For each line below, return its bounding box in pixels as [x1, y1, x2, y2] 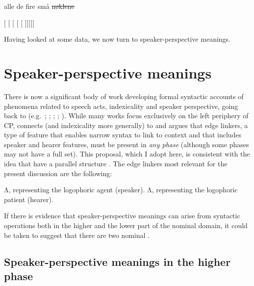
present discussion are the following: [4, 168, 112, 178]
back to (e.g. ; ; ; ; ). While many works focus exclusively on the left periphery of [4, 110, 249, 121]
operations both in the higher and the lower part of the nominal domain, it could [4, 220, 248, 231]
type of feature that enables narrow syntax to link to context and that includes [4, 130, 242, 140]
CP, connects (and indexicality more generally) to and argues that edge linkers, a [4, 120, 248, 130]
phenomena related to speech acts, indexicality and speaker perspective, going [4, 101, 238, 111]
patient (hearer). [4, 194, 53, 204]
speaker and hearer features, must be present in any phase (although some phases [4, 139, 249, 149]
